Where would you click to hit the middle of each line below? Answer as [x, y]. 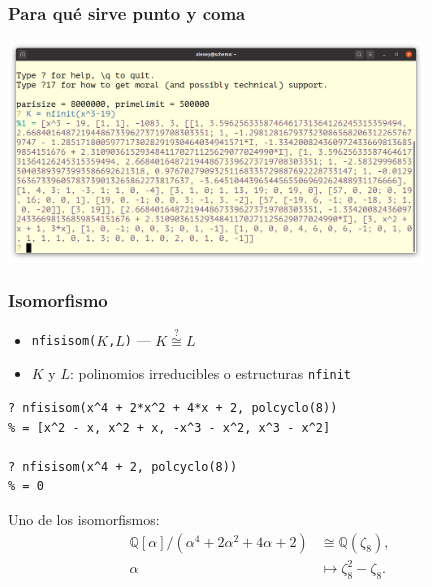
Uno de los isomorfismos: [84, 518]
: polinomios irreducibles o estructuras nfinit [210, 373]
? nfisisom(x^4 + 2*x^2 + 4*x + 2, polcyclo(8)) [173, 408]
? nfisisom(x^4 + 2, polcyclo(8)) [123, 466]
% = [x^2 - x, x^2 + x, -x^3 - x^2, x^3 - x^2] [169, 427]
